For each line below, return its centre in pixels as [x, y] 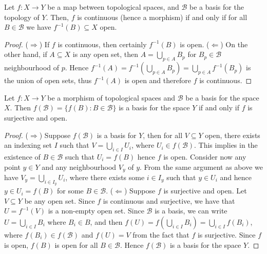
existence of [22, 156]
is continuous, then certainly [102, 44]
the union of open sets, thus [48, 80]
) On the [234, 44]
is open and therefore [158, 80]
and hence [236, 177]
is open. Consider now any [205, 156]
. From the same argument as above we [201, 167]
